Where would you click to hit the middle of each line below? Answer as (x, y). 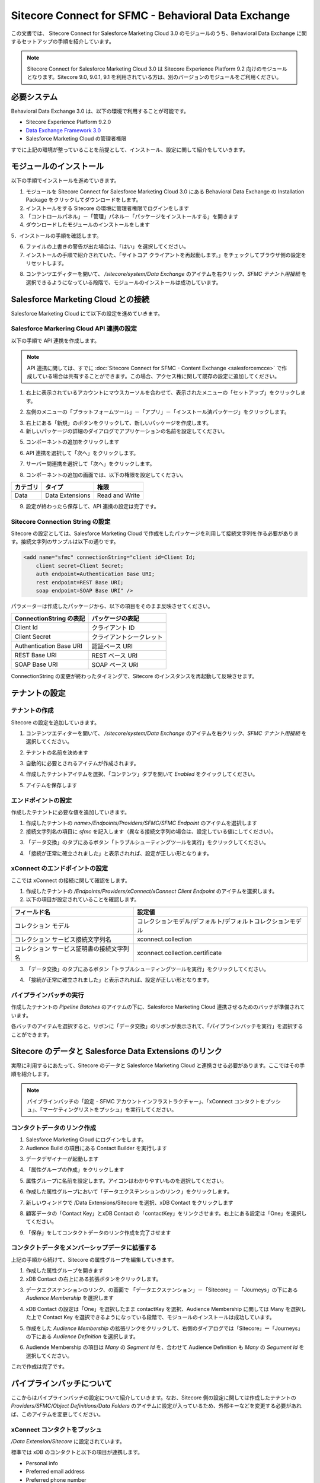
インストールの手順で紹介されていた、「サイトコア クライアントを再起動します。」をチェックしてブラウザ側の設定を (166, 254)
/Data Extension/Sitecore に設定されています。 (68, 1441)
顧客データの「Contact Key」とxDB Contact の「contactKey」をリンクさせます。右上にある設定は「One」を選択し (166, 1213)
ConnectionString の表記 (50, 619)
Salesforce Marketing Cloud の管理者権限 (76, 139)
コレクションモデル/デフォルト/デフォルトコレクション (213, 921)
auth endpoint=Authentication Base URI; (95, 574)
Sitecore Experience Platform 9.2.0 (68, 122)
